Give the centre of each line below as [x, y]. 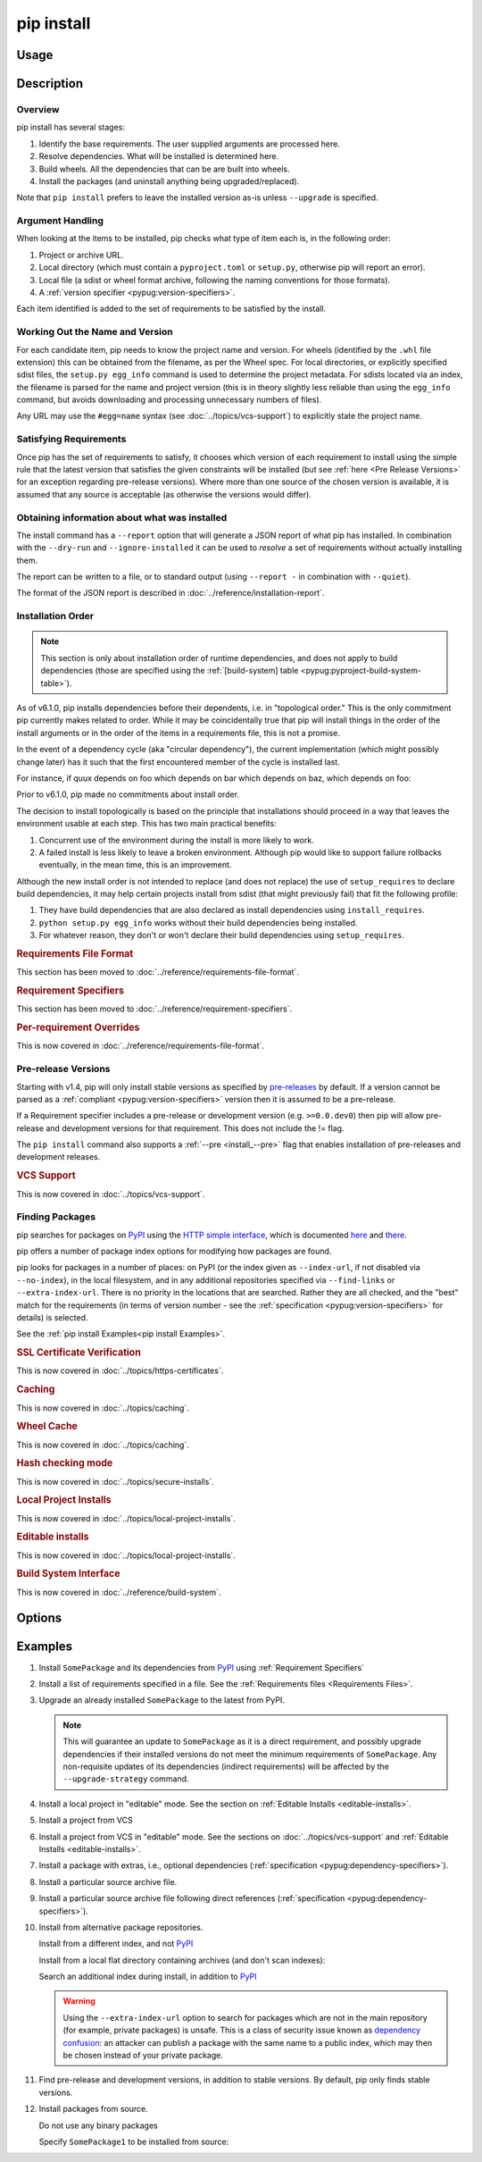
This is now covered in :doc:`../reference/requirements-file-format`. [141, 1046]
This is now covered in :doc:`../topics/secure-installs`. [115, 1481]
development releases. [58, 1157]
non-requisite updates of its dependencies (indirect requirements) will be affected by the [226, 1766]
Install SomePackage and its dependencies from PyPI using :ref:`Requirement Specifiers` [202, 1667]
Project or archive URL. [81, 255]
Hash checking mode [65, 1463]
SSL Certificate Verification [79, 1353]
